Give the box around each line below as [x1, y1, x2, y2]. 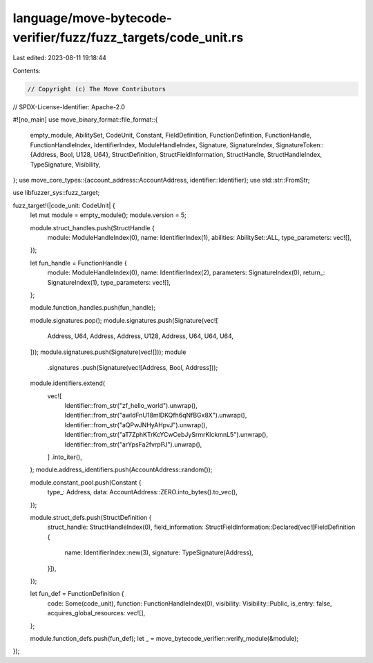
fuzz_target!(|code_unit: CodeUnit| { [12, 201, 115, 209]
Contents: [12, 66, 41, 75]
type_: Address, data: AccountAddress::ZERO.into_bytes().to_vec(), [47, 488, 238, 496]
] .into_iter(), [47, 453, 82, 461]
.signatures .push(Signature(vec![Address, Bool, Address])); [47, 363, 218, 371]
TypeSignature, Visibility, [30, 160, 101, 169]
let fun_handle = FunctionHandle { [30, 259, 127, 267]
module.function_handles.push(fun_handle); [30, 304, 156, 312]
